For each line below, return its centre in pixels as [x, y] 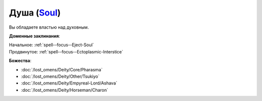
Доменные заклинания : [34, 36]
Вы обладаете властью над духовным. [49, 27]
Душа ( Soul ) [35, 13]
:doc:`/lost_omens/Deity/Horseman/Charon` [65, 90]
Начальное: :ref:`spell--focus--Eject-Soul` [51, 45]
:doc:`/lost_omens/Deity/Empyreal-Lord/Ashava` [69, 83]
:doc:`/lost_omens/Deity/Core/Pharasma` [62, 69]
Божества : [20, 61]
